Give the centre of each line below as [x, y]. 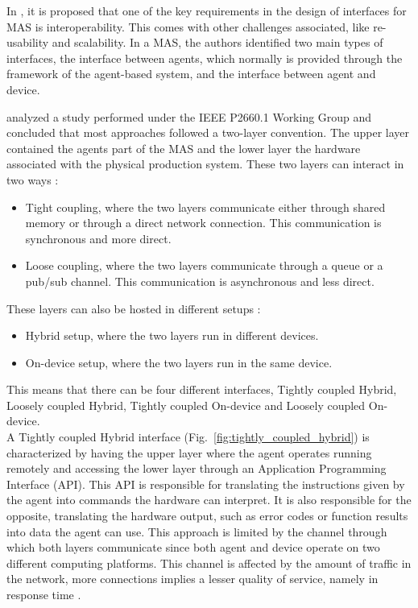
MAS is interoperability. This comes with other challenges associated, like [188, 26]
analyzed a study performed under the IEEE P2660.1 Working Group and [189, 116]
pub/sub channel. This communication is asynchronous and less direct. [200, 281]
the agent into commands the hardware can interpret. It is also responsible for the [209, 500]
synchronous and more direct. [98, 238]
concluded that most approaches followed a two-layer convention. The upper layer [208, 132]
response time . [44, 594]
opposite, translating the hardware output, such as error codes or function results [207, 516]
